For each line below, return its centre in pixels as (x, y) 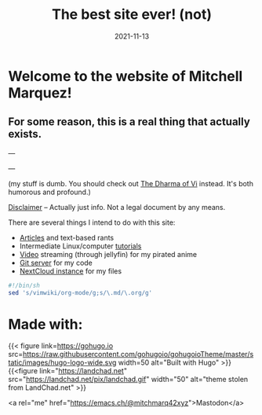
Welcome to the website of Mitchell (126, 76)
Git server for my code (56, 263)
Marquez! (40, 93)
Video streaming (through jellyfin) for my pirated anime (108, 254)
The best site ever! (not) (132, 15)
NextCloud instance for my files (71, 271)
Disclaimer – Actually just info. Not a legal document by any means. (117, 207)
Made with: (45, 324)
